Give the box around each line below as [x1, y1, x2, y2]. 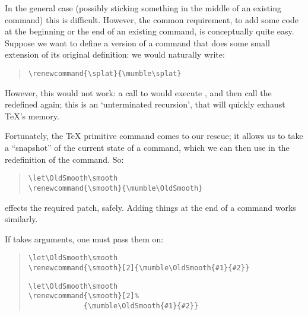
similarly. [5, 213, 38, 225]
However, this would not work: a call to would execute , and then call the [5, 86, 272, 99]
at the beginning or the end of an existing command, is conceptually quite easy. [5, 25, 294, 37]
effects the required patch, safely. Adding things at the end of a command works [5, 201, 296, 213]
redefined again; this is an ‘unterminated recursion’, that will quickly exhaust [5, 98, 285, 110]
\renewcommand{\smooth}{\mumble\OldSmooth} [28, 184, 203, 192]
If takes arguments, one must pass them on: [5, 232, 164, 245]
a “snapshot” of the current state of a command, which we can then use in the [5, 141, 290, 153]
